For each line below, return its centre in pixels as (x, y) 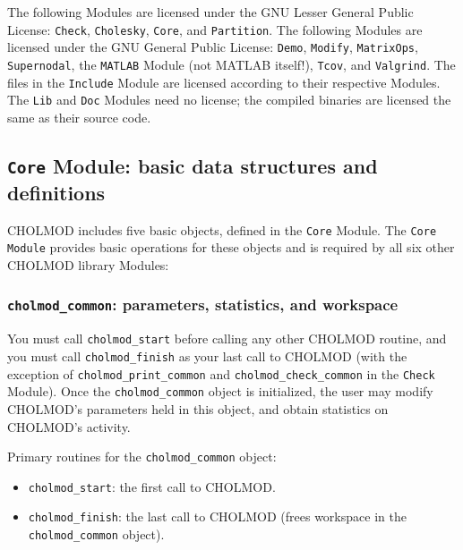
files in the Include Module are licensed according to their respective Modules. (224, 82)
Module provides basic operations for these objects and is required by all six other (231, 247)
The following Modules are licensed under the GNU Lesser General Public (210, 12)
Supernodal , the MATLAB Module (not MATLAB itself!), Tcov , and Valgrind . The (231, 64)
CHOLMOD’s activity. (69, 426)
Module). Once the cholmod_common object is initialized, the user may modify (220, 391)
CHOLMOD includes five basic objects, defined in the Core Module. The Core (222, 229)
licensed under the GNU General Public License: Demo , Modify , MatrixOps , (213, 47)
